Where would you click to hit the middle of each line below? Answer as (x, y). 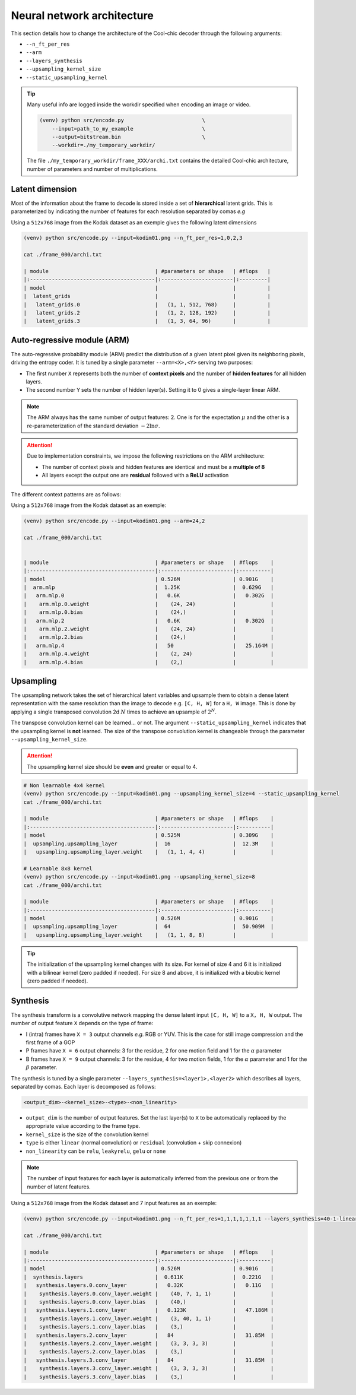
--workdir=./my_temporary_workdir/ (104, 145)
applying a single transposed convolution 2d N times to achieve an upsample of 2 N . (114, 711)
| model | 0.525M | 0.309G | (149, 835)
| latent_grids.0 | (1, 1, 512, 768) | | (147, 305)
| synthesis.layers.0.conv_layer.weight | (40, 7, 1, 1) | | (149, 1293)
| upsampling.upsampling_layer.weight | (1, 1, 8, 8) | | (149, 935)
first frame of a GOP (50, 1042)
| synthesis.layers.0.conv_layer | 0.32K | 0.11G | (149, 1285)
